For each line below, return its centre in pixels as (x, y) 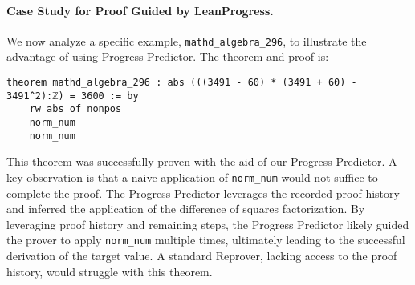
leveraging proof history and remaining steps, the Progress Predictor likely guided (208, 224)
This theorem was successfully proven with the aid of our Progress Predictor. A (202, 161)
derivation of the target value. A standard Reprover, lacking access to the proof (202, 256)
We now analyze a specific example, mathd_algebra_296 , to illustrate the (187, 40)
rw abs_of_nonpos (75, 109)
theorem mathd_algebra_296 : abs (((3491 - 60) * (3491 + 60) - (182, 83)
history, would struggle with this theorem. (110, 271)
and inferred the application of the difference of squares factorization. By (186, 209)
